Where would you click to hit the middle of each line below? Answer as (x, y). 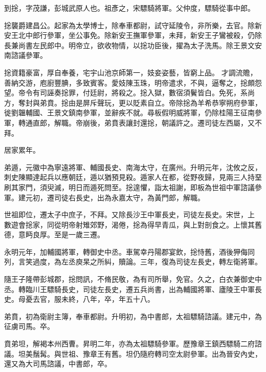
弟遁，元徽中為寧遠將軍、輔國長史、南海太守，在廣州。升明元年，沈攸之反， (133, 167)
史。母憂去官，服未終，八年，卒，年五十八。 (79, 299)
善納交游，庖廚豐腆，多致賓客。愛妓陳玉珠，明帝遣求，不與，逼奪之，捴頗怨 (133, 82)
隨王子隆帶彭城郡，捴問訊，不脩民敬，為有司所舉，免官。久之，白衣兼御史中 (133, 279)
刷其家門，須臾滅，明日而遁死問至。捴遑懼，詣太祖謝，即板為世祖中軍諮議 (129, 187)
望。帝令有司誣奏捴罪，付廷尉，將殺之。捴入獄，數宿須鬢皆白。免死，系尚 (129, 92)
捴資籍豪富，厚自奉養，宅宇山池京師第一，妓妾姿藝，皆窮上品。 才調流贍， (131, 72)
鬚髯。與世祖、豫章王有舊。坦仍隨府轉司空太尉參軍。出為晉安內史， (147, 353)
